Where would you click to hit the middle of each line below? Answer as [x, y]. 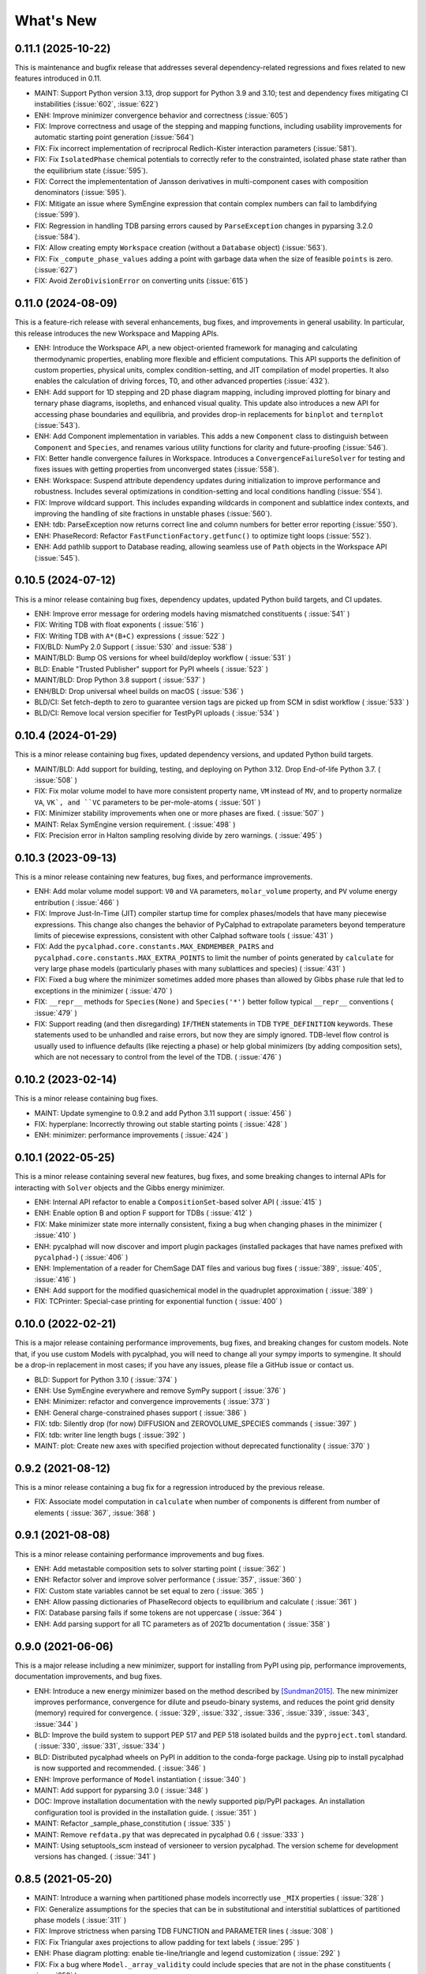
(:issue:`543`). [57, 425]
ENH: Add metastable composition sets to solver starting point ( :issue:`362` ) [160, 1568]
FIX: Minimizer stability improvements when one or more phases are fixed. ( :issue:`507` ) [179, 813]
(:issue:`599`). [57, 215]
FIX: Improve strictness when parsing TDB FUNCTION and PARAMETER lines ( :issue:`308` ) [184, 1931]
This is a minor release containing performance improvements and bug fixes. [139, 1554]
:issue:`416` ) [55, 1279]
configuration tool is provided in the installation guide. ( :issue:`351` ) [146, 1812]
